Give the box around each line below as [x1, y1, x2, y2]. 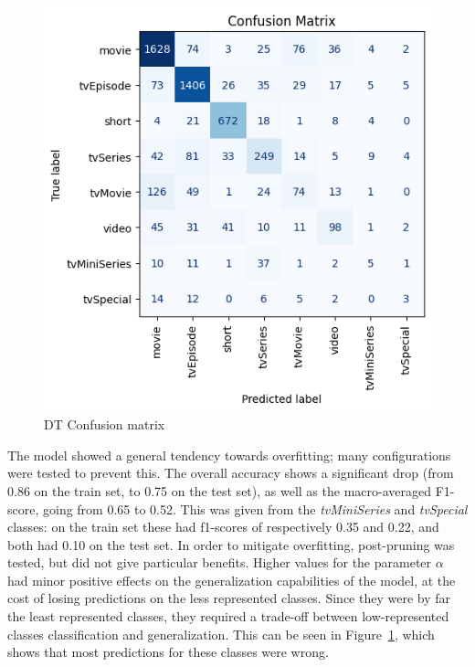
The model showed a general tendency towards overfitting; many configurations [7, 445, 451, 464]
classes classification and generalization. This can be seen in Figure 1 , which [7, 624, 435, 643]
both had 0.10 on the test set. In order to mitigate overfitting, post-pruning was [7, 535, 455, 554]
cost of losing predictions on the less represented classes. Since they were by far [7, 588, 450, 608]
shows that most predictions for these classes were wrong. [7, 642, 329, 662]
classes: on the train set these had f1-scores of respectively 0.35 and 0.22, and [7, 517, 439, 536]
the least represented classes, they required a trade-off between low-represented [7, 607, 449, 626]
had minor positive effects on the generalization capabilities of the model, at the [7, 570, 456, 589]
